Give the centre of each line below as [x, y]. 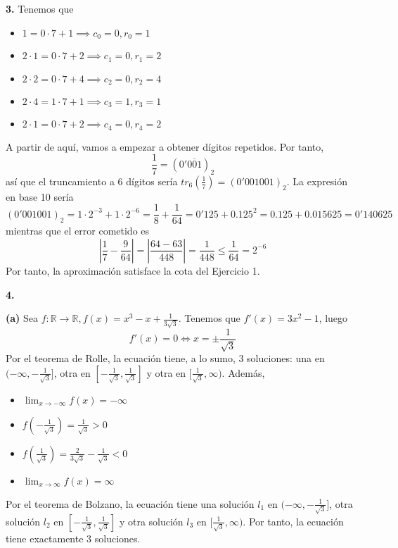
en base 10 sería [40, 196]
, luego [333, 318]
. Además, [243, 372]
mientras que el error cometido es [78, 231]
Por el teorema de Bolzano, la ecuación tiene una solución [130, 503]
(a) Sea [22, 318]
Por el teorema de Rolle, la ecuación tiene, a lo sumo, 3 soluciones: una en [165, 358]
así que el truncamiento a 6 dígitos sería [92, 181]
